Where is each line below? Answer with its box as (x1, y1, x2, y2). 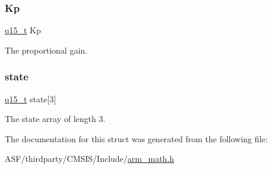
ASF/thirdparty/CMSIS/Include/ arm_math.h (5, 152, 175, 165)
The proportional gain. (5, 43, 87, 56)
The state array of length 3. (5, 112, 106, 125)
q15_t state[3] (5, 92, 56, 105)
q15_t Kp (5, 24, 41, 36)
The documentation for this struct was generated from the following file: (5, 132, 268, 145)
